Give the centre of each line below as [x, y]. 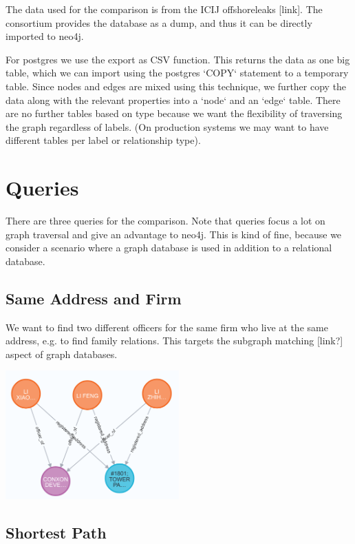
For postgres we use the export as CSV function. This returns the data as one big [178, 59]
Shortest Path [56, 532]
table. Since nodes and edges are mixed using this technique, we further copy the [176, 86]
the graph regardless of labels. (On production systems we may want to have [167, 126]
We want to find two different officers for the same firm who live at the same [167, 327]
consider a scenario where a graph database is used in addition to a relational [169, 248]
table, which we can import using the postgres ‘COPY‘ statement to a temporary [177, 73]
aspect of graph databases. [62, 354]
